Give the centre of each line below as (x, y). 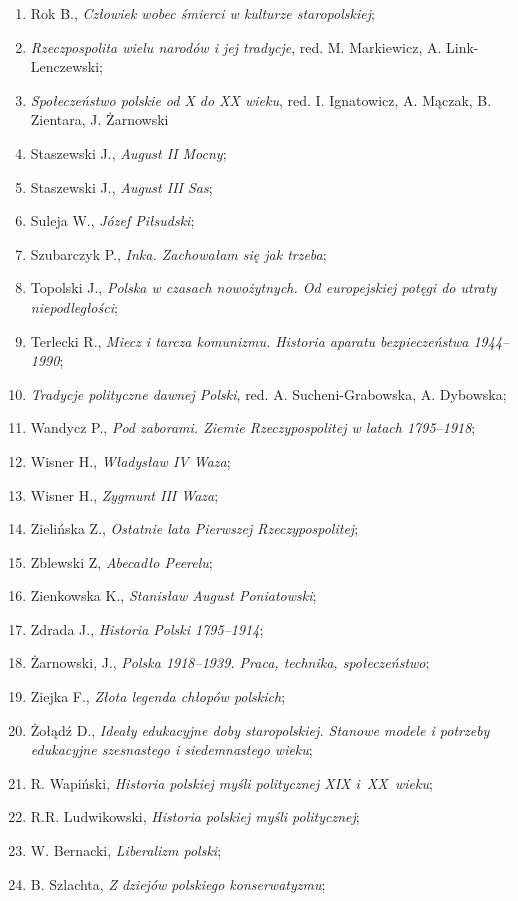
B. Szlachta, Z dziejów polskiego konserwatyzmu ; (178, 883)
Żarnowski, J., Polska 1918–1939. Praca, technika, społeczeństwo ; (230, 662)
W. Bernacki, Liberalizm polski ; (126, 850)
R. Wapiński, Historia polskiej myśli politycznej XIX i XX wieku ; (231, 782)
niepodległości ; (74, 306)
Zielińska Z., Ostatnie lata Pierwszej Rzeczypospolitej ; (194, 528)
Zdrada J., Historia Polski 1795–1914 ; (147, 628)
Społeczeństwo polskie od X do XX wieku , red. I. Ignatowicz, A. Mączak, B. (261, 99)
